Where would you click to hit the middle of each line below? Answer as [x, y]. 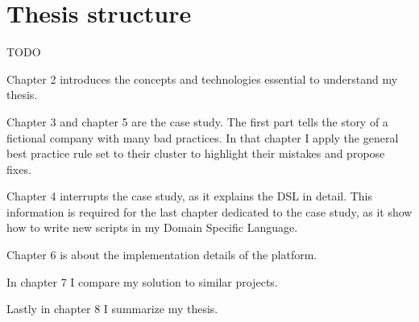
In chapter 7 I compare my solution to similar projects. [142, 281]
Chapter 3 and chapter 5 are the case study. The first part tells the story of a [197, 121]
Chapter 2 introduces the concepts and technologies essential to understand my [202, 78]
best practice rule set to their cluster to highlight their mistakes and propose [196, 153]
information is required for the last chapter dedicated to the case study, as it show [209, 211]
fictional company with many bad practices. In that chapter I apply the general [203, 137]
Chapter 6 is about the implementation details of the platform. [162, 255]
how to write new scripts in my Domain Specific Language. [152, 227]
